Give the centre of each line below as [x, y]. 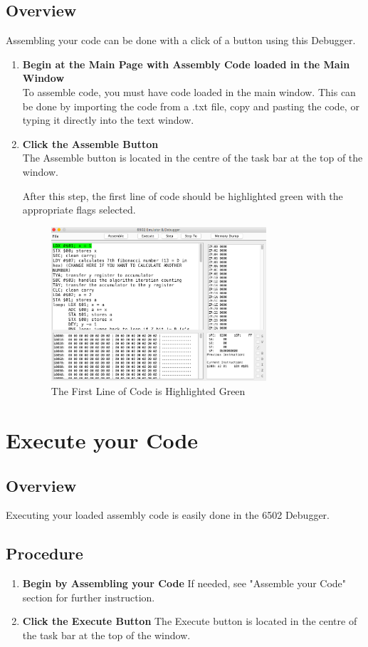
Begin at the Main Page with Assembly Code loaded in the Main [186, 64]
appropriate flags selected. [79, 210]
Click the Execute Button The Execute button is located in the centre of [190, 621]
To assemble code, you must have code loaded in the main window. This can [189, 91]
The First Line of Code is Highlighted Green [148, 391]
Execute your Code [102, 440]
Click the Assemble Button [90, 143]
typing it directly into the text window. [108, 120]
